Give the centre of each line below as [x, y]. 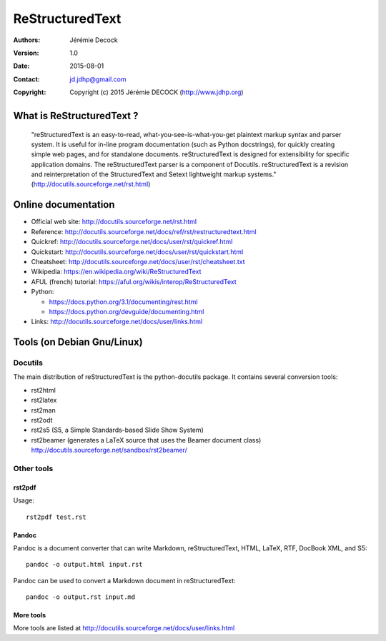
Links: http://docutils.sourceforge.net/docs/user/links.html [117, 322]
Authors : [27, 40]
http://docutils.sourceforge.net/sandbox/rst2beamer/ [109, 450]
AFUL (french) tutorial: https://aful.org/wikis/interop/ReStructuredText [134, 281]
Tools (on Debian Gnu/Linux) [78, 342]
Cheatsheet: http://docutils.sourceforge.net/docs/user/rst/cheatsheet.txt [138, 261]
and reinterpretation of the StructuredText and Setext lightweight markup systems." [154, 174]
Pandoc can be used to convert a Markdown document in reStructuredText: [124, 580]
